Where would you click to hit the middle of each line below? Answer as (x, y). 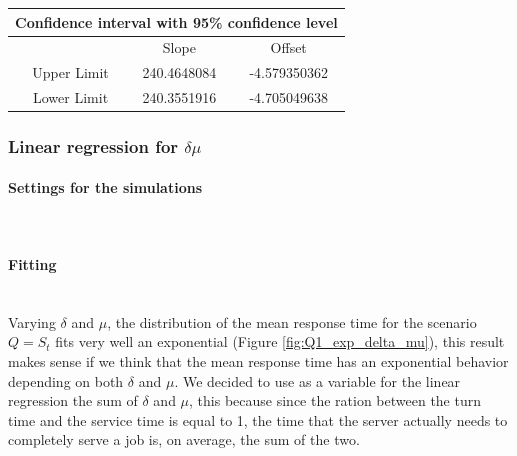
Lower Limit (70, 97)
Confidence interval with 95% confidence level (176, 21)
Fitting (32, 263)
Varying (32, 321)
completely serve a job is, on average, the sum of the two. (184, 439)
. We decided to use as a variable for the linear (317, 380)
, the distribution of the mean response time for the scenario (292, 321)
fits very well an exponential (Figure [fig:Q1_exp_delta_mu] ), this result (280, 341)
